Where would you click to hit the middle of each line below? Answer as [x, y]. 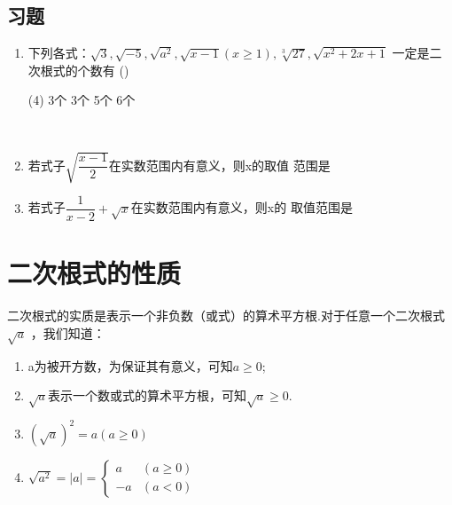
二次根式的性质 [94, 273]
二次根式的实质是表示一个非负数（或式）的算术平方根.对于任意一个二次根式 [226, 316]
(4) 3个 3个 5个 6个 [82, 100]
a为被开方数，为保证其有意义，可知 [130, 365]
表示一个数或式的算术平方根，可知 [147, 395]
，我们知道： [68, 332]
